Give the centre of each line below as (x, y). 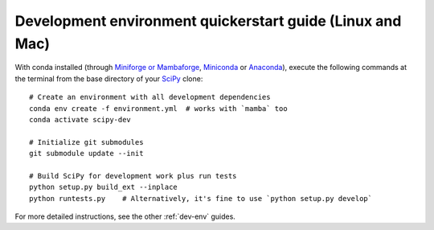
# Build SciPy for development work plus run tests (133, 176)
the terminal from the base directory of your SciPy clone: (109, 78)
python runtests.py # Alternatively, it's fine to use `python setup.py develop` (201, 198)
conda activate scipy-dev (80, 119)
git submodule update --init (86, 154)
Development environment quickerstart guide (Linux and (208, 21)
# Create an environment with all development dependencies (150, 97)
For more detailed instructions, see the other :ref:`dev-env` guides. (125, 216)
